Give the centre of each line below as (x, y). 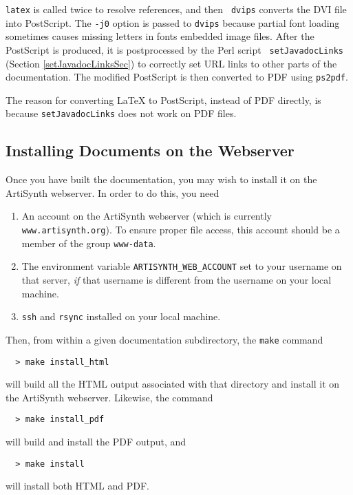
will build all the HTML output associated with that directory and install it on (173, 384)
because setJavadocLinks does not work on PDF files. (121, 113)
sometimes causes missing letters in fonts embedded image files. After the (160, 36)
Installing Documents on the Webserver (150, 150)
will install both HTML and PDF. (77, 486)
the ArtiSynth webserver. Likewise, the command (109, 397)
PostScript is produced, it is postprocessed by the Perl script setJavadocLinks (174, 49)
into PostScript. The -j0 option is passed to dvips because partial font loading (173, 22)
